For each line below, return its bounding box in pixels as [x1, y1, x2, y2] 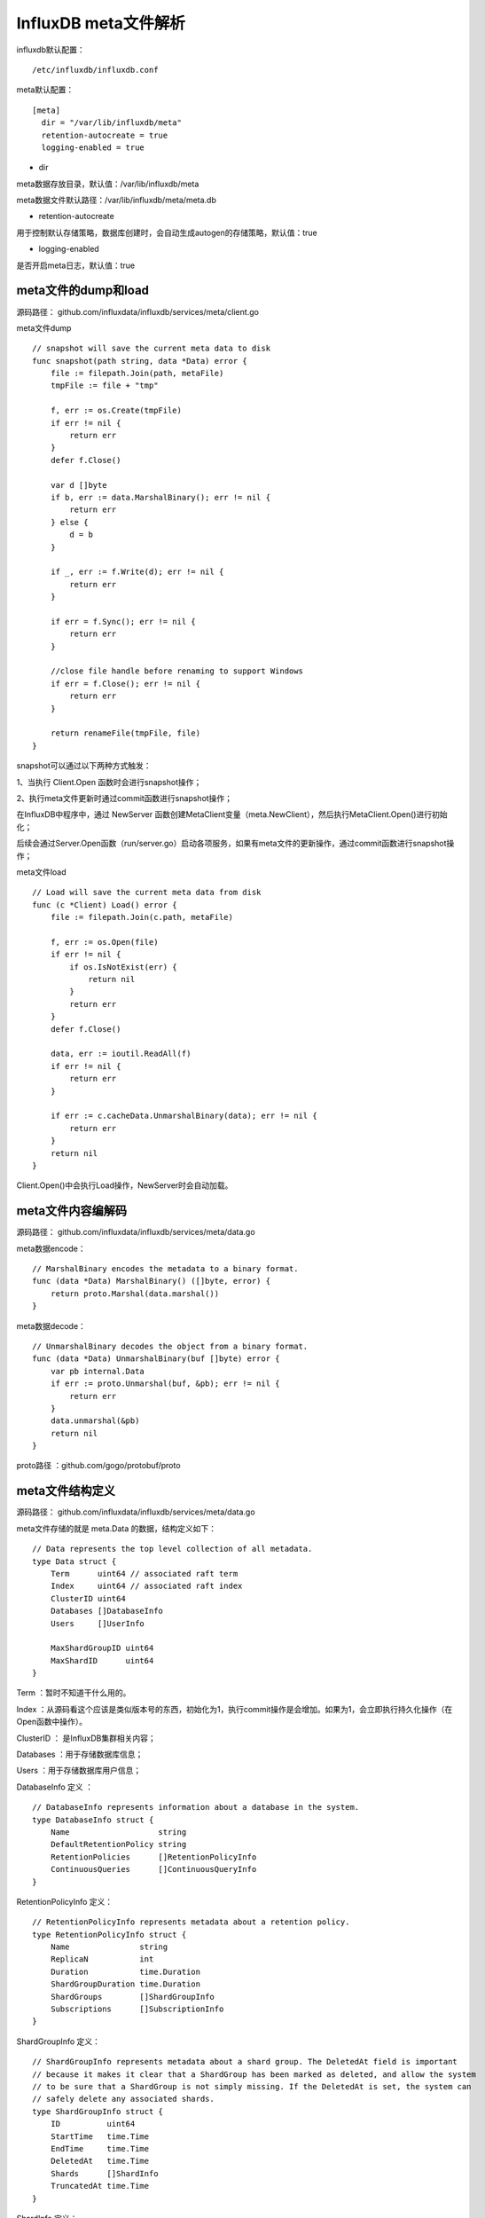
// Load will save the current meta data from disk [32, 887, 262, 898]
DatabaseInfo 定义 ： [16, 1781, 93, 1792]
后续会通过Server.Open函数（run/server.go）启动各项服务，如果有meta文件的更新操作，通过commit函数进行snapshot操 [16, 838, 455, 849]
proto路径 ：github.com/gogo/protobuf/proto [16, 1460, 181, 1471]
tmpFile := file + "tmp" [50, 381, 159, 390]
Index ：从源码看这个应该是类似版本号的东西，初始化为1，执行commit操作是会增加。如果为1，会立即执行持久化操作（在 [16, 1703, 453, 1714]
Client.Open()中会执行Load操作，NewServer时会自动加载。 [16, 1180, 233, 1191]
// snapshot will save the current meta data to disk [32, 343, 270, 354]
